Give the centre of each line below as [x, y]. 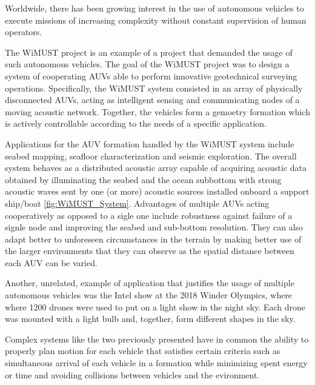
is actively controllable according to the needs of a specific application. [136, 123]
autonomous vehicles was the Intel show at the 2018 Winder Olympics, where [149, 295]
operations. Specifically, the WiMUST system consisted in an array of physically [154, 88]
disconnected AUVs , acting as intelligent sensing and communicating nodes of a [152, 100]
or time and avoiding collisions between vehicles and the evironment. [132, 374]
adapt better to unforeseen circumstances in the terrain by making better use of [153, 239]
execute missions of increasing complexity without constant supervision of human [156, 20]
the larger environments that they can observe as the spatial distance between [150, 251]
